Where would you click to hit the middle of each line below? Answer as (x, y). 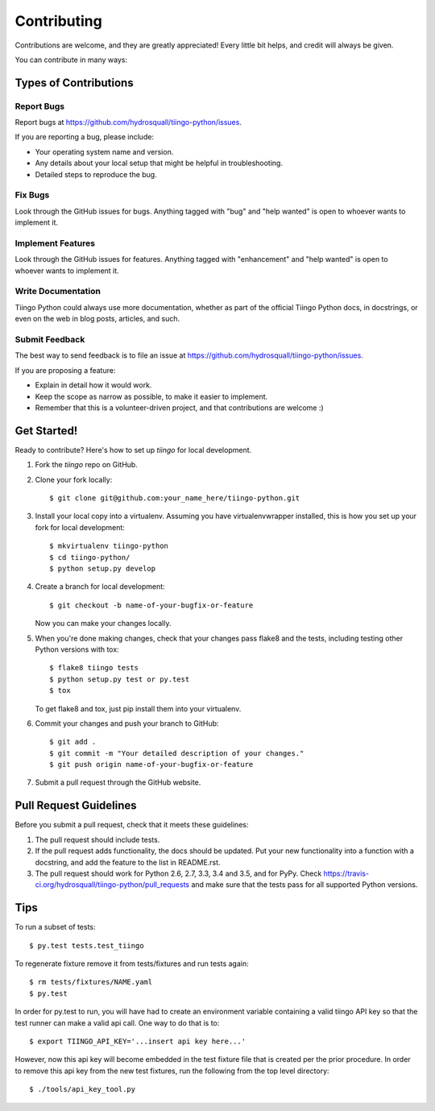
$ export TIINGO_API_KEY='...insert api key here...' (137, 1041)
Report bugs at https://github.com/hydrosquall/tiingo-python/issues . (128, 122)
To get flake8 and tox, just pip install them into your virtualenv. (138, 708)
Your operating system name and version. (104, 151)
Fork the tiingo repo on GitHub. (87, 465)
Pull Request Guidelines (76, 806)
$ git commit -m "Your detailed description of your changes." (177, 753)
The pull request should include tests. (97, 839)
